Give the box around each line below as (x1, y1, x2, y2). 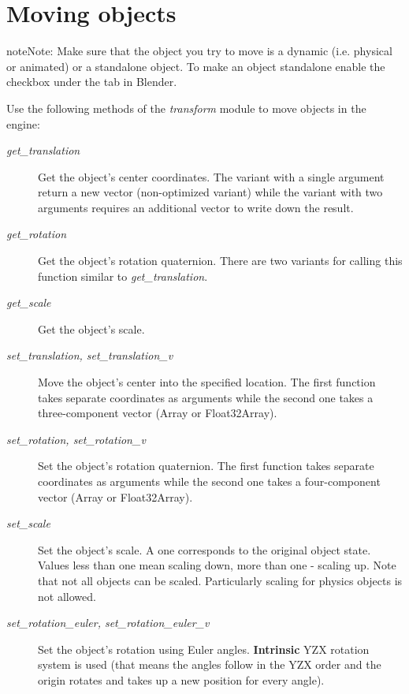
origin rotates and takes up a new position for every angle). (38, 671, 325, 688)
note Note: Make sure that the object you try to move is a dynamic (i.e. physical (6, 43, 392, 59)
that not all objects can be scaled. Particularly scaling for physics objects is (38, 572, 403, 588)
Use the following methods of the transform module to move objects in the (6, 99, 366, 116)
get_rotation (6, 226, 67, 242)
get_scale (6, 294, 51, 311)
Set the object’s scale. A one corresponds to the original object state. (38, 541, 371, 558)
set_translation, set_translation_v (6, 347, 173, 364)
